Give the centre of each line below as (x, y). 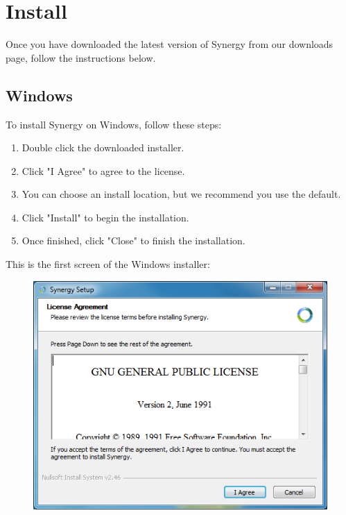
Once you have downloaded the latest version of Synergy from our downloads (170, 44)
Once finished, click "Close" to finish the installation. (133, 240)
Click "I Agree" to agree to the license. (103, 170)
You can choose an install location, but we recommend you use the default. (181, 194)
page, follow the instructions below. (81, 57)
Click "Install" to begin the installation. (105, 217)
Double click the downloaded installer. (103, 147)
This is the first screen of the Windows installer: (108, 264)
